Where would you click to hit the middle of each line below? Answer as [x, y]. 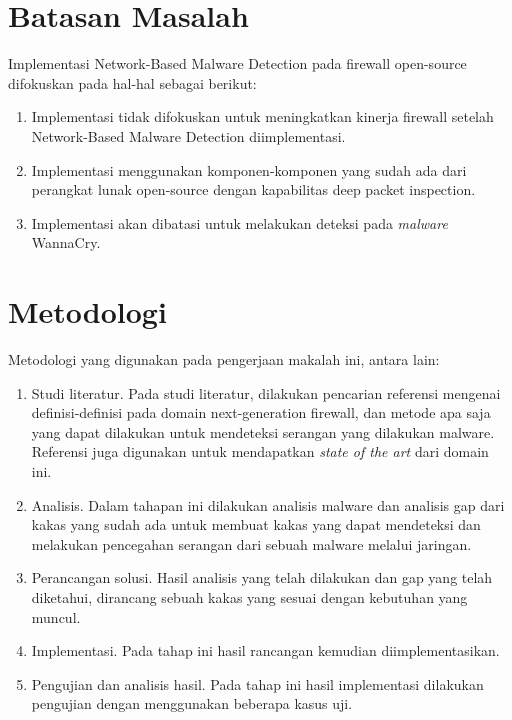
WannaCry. [66, 242]
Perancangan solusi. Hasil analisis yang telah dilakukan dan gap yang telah [262, 577]
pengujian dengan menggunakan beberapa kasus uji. [192, 703]
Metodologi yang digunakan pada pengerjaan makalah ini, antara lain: [224, 359]
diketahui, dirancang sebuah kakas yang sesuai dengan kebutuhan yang [249, 596]
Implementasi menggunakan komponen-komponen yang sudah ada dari [249, 169]
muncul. [56, 616]
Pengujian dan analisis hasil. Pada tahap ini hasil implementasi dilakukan [257, 683]
